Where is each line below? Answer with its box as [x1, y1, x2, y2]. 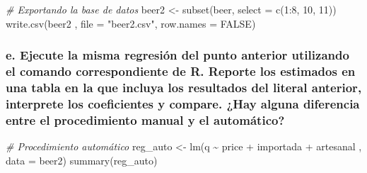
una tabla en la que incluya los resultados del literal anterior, [6, 78, 362, 96]
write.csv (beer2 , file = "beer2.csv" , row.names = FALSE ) [6, 16, 256, 30]
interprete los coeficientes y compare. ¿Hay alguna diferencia [6, 94, 360, 112]
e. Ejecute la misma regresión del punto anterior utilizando [6, 46, 349, 64]
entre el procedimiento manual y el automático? [6, 111, 285, 128]
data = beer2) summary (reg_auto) [6, 152, 158, 167]
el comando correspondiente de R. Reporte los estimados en [6, 62, 356, 80]
